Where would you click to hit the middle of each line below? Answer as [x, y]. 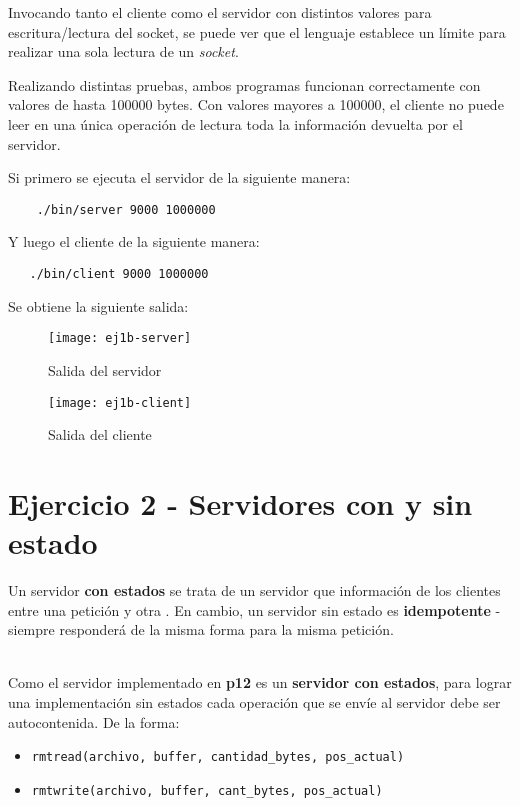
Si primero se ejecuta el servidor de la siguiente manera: [179, 177]
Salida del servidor [105, 369]
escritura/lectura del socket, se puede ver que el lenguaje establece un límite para [257, 31]
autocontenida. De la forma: [94, 721]
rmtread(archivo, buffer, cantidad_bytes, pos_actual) [218, 757]
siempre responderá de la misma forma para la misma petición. [201, 629]
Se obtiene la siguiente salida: [98, 305]
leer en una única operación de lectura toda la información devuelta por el [235, 123]
